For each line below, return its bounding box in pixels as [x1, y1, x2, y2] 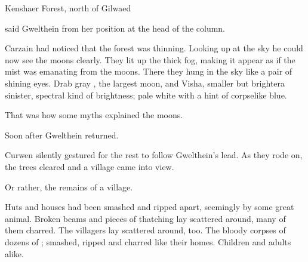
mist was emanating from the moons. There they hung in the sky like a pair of [5, 65, 292, 78]
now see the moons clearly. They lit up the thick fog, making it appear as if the [5, 53, 295, 66]
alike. [5, 247, 24, 260]
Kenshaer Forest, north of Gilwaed [5, 2, 131, 14]
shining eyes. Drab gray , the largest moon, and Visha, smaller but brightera [5, 76, 285, 89]
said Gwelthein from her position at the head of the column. [5, 21, 226, 34]
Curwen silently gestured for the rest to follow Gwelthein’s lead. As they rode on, [5, 149, 303, 161]
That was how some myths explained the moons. [5, 109, 183, 121]
